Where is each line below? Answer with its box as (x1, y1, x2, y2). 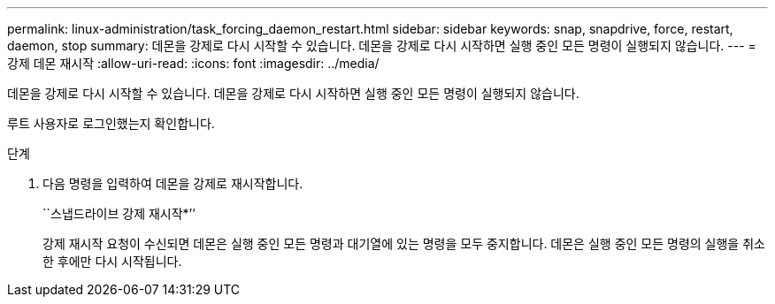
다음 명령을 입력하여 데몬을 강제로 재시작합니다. (42, 176, 303, 191)
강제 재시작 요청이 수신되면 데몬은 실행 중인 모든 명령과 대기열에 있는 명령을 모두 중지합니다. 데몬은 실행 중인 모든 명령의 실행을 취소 (42, 236, 765, 251)
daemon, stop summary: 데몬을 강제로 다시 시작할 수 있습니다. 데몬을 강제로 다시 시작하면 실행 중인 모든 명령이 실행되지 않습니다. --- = (7, 38, 756, 53)
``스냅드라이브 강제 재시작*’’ (42, 206, 196, 221)
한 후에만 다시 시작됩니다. (42, 254, 182, 269)
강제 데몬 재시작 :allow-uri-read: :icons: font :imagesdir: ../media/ (7, 56, 380, 71)
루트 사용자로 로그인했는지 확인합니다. (7, 116, 215, 131)
